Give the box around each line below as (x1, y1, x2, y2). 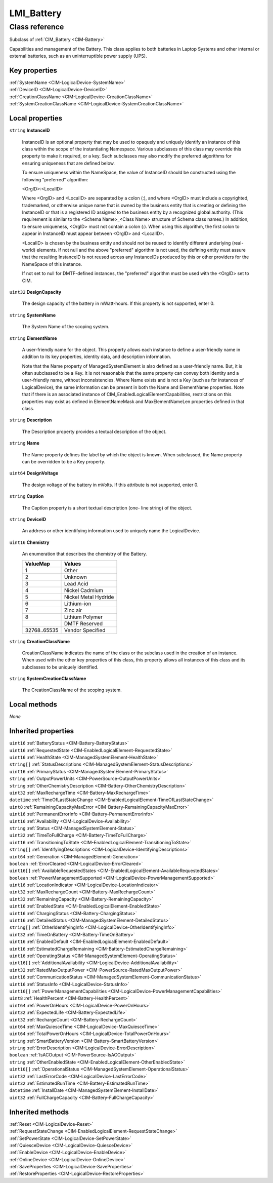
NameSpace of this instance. (22, 261, 82, 267)
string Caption (9, 493, 44, 499)
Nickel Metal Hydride (64, 593, 114, 600)
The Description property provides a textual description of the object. (22, 428, 167, 435)
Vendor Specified (64, 626, 106, 634)
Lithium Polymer (64, 613, 103, 620)
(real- (232, 240, 244, 246)
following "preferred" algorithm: (22, 176, 88, 182)
